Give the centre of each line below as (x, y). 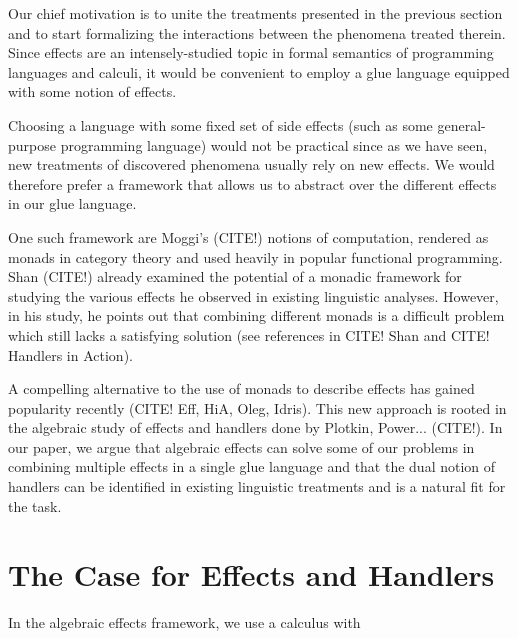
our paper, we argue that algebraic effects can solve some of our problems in (241, 446)
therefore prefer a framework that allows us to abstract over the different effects (252, 183)
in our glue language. (72, 203)
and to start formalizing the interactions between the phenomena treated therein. (257, 32)
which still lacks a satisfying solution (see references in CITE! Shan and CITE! (249, 334)
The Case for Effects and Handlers (251, 574)
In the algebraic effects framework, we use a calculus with (184, 622)
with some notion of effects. (92, 91)
